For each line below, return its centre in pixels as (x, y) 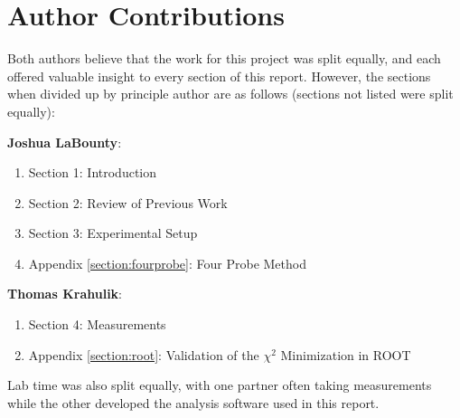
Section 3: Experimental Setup (113, 233)
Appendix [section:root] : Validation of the (144, 354)
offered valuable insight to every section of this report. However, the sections (219, 76)
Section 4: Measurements (97, 324)
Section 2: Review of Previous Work (128, 202)
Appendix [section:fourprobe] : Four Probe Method (167, 263)
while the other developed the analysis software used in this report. (193, 402)
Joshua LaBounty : (65, 142)
